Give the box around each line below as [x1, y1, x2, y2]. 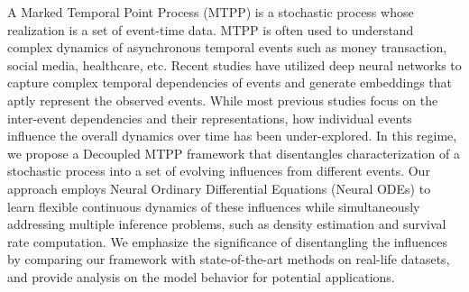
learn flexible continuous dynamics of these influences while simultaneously [7, 196, 420, 215]
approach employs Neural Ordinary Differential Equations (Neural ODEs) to [7, 178, 431, 197]
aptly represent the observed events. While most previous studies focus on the [7, 90, 438, 109]
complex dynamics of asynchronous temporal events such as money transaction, [7, 38, 447, 57]
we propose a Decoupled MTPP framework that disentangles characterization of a [7, 143, 460, 162]
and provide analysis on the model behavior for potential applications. [7, 267, 395, 286]
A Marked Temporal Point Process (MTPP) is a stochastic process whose [7, 3, 414, 21]
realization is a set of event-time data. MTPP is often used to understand [7, 20, 414, 39]
